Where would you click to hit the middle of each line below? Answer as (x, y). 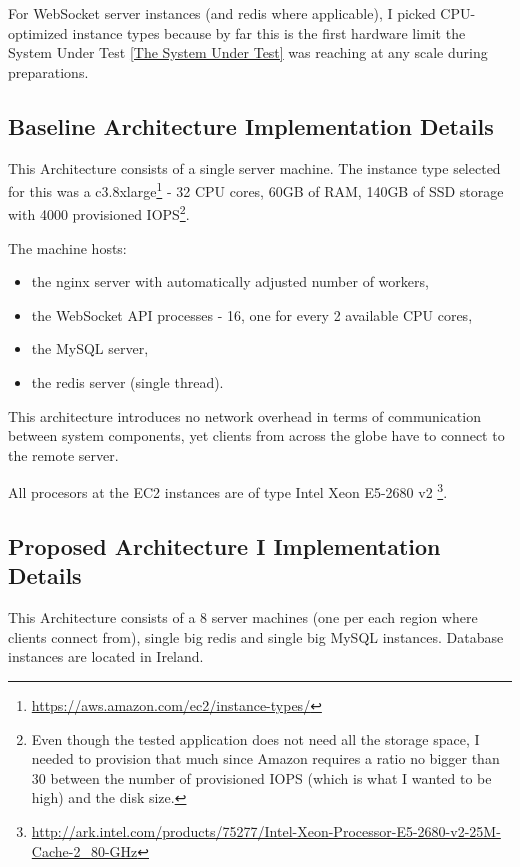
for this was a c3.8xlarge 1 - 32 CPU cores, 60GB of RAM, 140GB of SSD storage (256, 189)
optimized (38, 32)
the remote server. (63, 454)
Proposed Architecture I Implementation (224, 546)
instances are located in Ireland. (106, 656)
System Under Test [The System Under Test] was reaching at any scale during (248, 52)
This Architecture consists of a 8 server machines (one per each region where (243, 617)
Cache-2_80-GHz (84, 850)
